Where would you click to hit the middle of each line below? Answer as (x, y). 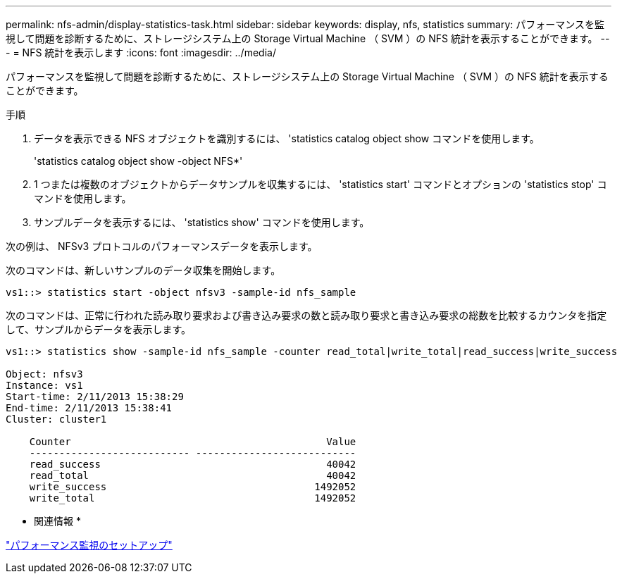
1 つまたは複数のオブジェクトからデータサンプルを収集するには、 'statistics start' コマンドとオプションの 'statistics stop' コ (321, 184)
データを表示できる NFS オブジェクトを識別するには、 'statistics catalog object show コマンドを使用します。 (287, 138)
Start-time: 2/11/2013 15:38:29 (95, 397)
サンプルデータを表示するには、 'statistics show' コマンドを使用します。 (202, 222)
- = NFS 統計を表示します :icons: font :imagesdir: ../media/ (141, 52)
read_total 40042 (193, 475)
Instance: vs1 (44, 385)
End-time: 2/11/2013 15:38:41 (89, 408)
